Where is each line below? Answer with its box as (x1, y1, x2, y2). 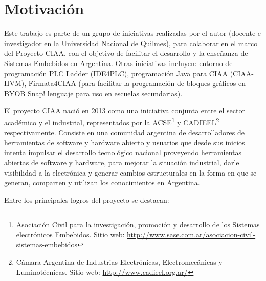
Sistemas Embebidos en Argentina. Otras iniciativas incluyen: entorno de (4, 57, 233, 68)
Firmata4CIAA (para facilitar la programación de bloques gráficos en (28, 78, 246, 89)
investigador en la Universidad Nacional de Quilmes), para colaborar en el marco (4, 37, 258, 48)
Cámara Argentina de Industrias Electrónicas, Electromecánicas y (16, 256, 223, 267)
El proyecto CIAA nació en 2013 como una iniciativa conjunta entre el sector (4, 105, 245, 116)
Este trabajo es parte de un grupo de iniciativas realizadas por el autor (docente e (4, 28, 261, 38)
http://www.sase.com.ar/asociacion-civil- (127, 229, 256, 240)
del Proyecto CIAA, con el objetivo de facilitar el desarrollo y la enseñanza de (4, 48, 248, 58)
